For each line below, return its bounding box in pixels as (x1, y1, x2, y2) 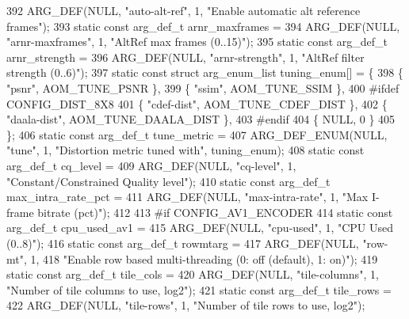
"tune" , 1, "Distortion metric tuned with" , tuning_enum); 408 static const (6, 142, 365, 158)
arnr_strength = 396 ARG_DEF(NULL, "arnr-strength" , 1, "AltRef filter (6, 48, 365, 65)
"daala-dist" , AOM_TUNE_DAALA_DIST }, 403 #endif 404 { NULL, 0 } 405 (6, 111, 396, 127)
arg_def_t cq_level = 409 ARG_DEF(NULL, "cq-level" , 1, (6, 157, 296, 173)
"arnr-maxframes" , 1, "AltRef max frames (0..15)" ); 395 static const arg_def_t (6, 33, 388, 50)
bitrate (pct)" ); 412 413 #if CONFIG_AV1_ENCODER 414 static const (37, 203, 393, 220)
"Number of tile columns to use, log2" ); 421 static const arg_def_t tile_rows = (6, 281, 392, 298)
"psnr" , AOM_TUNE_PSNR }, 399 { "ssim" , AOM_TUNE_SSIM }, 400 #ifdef (6, 79, 399, 96)
